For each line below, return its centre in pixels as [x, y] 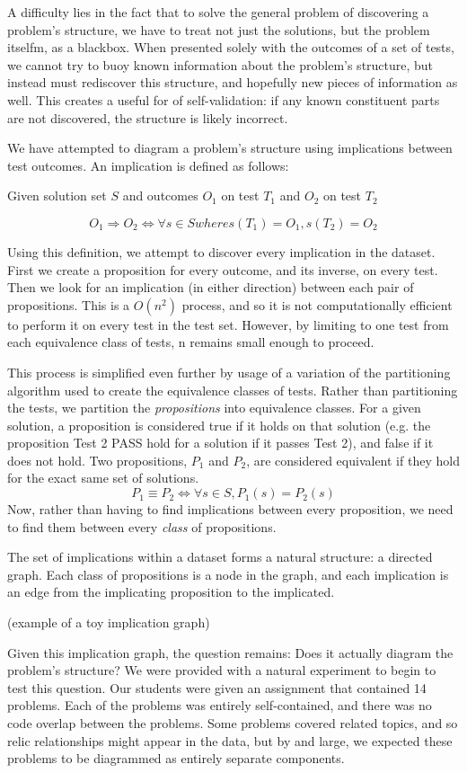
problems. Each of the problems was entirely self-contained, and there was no [220, 705]
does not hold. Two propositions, [97, 460]
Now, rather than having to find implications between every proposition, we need [230, 509]
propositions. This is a [69, 304]
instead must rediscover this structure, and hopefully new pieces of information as [233, 82]
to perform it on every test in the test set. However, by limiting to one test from [228, 324]
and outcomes [160, 195]
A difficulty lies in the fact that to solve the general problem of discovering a [218, 12]
